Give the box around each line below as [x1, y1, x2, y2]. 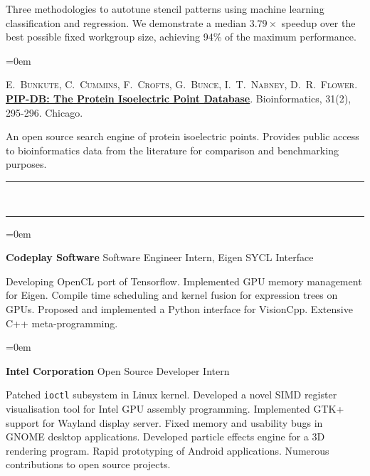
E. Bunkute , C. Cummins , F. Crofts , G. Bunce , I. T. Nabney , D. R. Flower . [6, 77, 358, 92]
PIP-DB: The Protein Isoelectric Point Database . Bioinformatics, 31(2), [6, 90, 351, 105]
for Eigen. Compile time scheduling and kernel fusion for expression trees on [6, 287, 338, 302]
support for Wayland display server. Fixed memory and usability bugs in [6, 415, 323, 430]
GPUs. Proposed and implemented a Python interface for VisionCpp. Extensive [6, 301, 353, 316]
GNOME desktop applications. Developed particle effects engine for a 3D [6, 429, 325, 444]
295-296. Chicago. [6, 105, 83, 120]
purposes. [6, 157, 47, 171]
